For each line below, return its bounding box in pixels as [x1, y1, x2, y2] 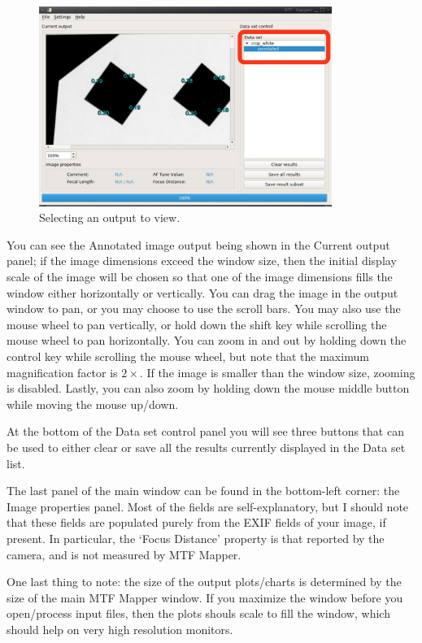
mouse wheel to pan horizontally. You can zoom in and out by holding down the [7, 332, 407, 349]
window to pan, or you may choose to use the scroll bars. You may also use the [7, 300, 401, 317]
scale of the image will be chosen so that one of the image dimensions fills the [7, 268, 393, 285]
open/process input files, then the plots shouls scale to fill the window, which [7, 605, 390, 622]
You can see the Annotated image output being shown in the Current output [7, 236, 390, 253]
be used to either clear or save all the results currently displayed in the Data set [7, 438, 406, 455]
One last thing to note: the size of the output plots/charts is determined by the [7, 573, 402, 590]
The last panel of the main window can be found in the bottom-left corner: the [7, 482, 400, 499]
